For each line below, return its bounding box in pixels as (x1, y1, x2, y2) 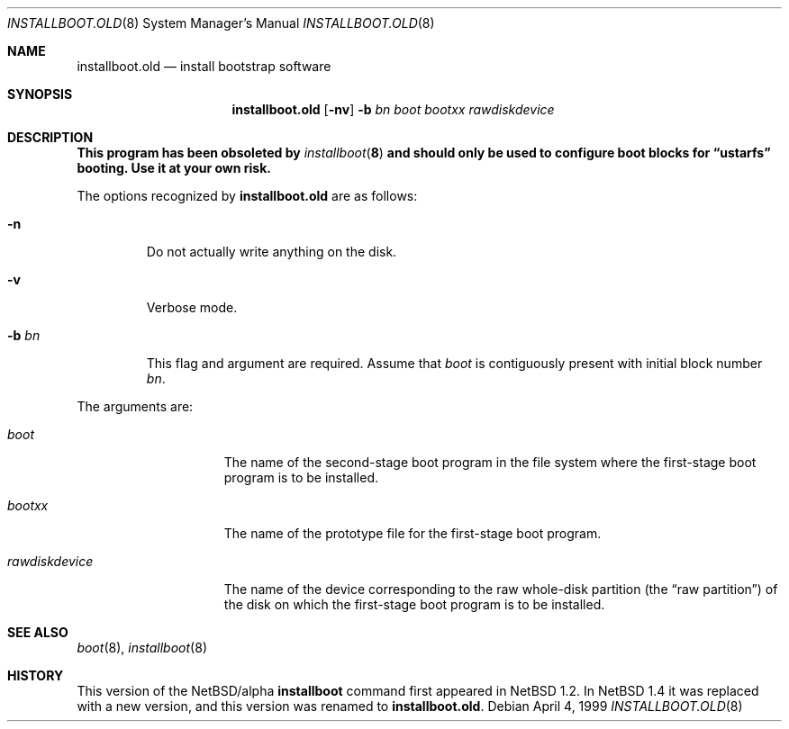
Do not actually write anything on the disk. (146, 244, 397, 259)
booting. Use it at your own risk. (77, 160, 271, 175)
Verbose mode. (146, 300, 238, 315)
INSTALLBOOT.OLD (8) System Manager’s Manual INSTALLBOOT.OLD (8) (7, 15, 435, 31)
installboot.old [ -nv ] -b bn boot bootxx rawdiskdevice (231, 102, 555, 117)
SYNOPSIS (7, 86, 73, 102)
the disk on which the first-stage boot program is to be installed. (223, 597, 605, 612)
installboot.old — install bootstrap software (77, 58, 331, 74)
